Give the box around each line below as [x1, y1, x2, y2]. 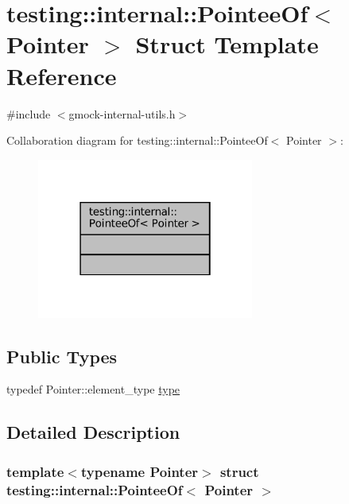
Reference [6, 59, 117, 91]
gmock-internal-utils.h [68, 105, 176, 122]
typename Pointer [80, 461, 199, 481]
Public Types [6, 343, 118, 368]
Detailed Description [6, 420, 180, 444]
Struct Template [135, 28, 319, 60]
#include [6, 105, 51, 122]
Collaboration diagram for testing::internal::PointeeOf [6, 132, 268, 149]
